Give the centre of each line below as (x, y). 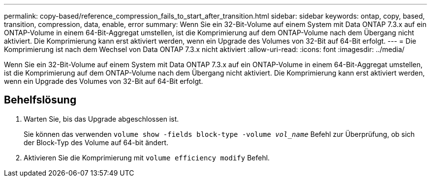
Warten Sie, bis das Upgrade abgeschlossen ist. (101, 119)
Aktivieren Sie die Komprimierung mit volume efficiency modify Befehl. (147, 157)
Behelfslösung (40, 100)
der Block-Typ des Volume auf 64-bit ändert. (96, 142)
